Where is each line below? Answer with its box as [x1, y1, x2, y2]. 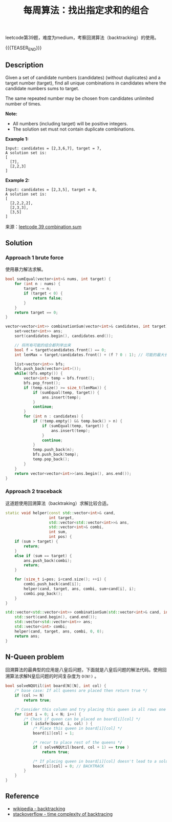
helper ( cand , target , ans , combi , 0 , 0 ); [14, 628, 104, 634]
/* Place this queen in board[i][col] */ [32, 726, 123, 731]
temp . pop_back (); [32, 457, 70, 462]
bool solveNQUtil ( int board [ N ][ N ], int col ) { [5, 683, 106, 689]
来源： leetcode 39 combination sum [5, 223, 82, 229]
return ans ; [14, 634, 40, 639]
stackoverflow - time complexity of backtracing [12, 811, 113, 817]
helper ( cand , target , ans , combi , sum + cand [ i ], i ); [24, 586, 137, 592]
